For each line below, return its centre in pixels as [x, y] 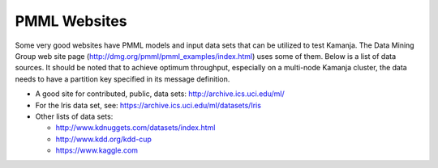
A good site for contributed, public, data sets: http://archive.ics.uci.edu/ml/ [160, 94]
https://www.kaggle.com [97, 150]
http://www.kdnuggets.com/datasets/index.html [135, 128]
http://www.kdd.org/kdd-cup [103, 139]
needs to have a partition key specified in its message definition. [122, 79]
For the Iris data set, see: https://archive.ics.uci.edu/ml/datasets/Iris [148, 105]
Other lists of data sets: [74, 116]
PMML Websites [71, 21]
